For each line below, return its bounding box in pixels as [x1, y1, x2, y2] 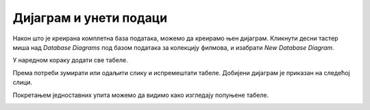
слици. [12, 79, 33, 87]
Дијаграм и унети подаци [12, 10, 168, 25]
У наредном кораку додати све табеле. [12, 56, 128, 64]
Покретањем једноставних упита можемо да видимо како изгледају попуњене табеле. [12, 91, 269, 99]
